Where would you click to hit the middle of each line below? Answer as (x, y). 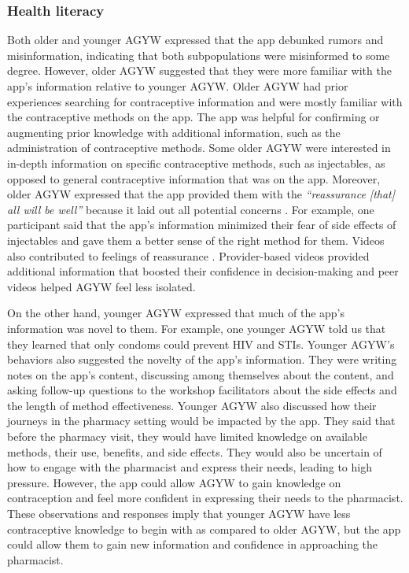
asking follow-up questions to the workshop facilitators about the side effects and (202, 390)
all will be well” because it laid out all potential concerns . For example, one (191, 209)
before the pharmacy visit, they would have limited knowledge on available (187, 436)
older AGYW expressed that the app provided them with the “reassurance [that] (201, 194)
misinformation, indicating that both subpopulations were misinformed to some (199, 55)
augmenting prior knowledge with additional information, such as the (174, 132)
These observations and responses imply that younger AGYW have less (179, 514)
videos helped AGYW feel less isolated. (101, 286)
